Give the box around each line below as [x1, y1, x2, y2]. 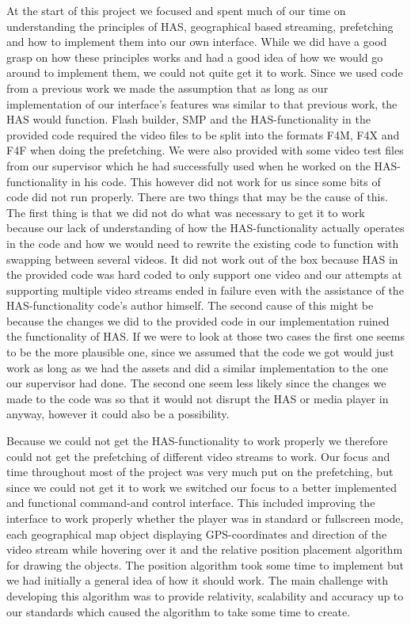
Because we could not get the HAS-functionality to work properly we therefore [6, 433, 388, 449]
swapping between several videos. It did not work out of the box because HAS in [6, 250, 398, 267]
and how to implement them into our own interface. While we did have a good [6, 33, 387, 50]
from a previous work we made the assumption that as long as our [6, 79, 329, 96]
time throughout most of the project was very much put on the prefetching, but [6, 463, 394, 480]
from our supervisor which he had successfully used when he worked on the [6, 157, 371, 173]
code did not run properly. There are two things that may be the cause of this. [6, 189, 388, 205]
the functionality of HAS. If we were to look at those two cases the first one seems [6, 328, 405, 345]
